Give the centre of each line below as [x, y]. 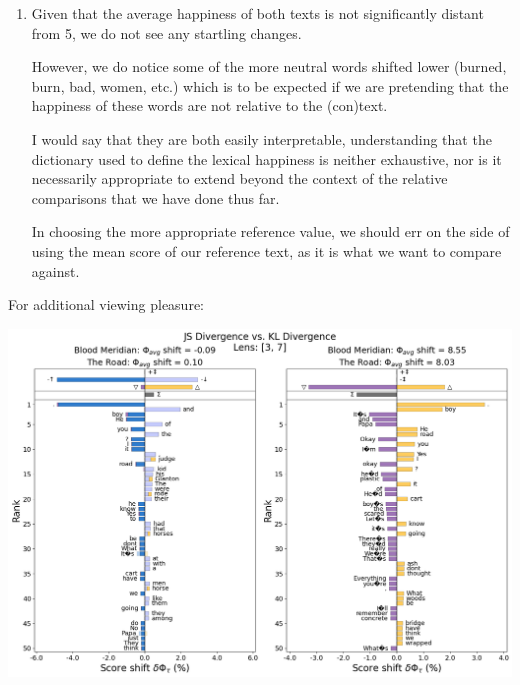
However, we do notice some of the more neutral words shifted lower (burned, [269, 66]
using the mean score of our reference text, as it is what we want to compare [266, 250]
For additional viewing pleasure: [106, 304]
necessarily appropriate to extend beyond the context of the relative [239, 178]
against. [55, 270]
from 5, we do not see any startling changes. [166, 32]
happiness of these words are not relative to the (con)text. [209, 105]
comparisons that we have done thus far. [155, 197]
